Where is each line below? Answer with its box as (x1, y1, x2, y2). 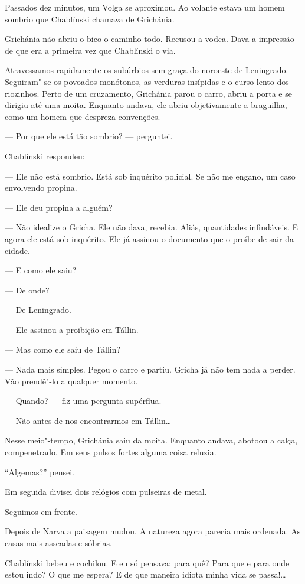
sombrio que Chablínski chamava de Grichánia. (5, 12, 175, 25)
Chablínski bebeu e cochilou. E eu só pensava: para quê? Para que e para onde (5, 556, 290, 569)
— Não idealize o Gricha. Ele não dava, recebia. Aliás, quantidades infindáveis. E (5, 221, 299, 233)
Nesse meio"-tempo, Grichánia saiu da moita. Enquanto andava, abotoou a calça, (5, 434, 298, 446)
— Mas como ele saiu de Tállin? (5, 343, 121, 355)
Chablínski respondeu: (5, 149, 85, 162)
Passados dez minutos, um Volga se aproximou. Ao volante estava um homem (5, 1, 285, 13)
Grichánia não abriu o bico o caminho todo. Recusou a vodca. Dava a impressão (5, 32, 294, 45)
